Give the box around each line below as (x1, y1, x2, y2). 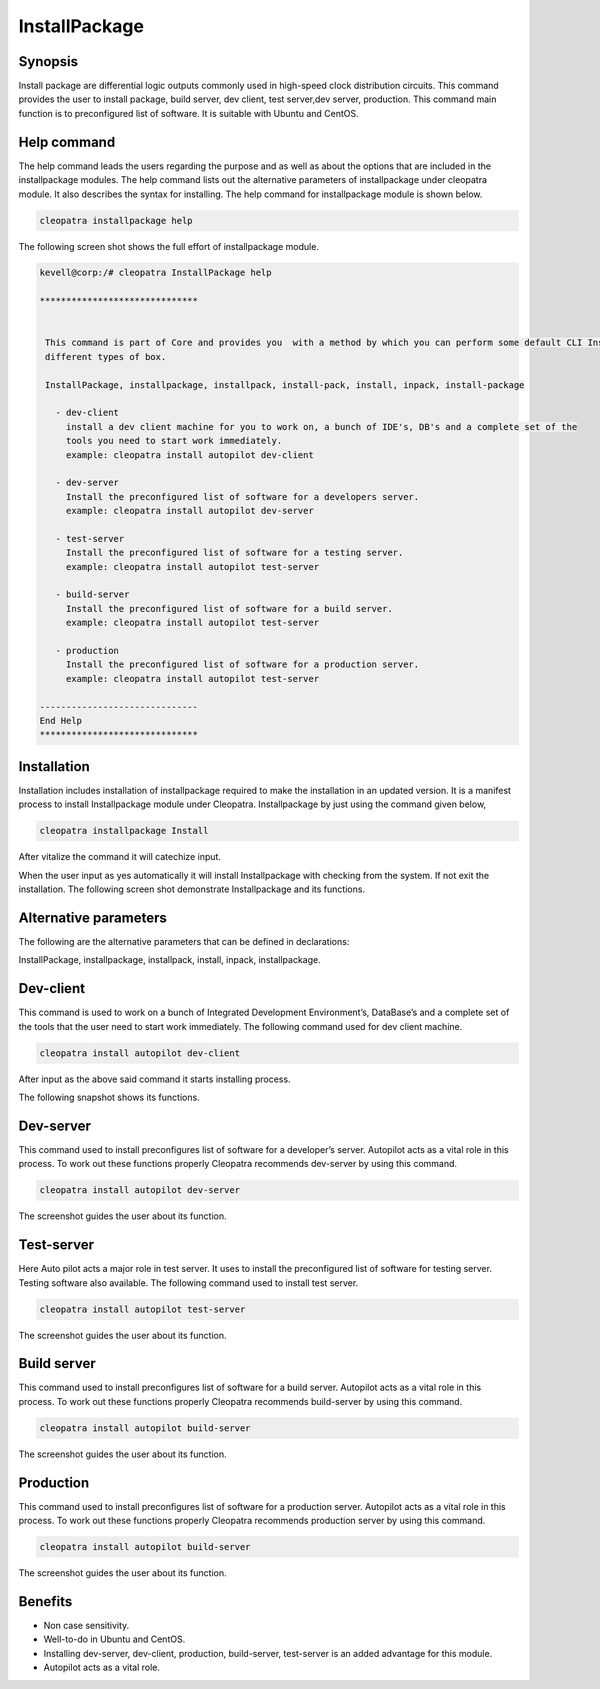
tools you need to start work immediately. (65, 435, 283, 447)
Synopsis (18, 53, 79, 70)
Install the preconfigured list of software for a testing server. (65, 547, 404, 559)
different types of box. (45, 351, 167, 362)
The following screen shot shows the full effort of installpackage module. (18, 240, 320, 252)
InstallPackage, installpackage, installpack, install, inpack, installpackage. (18, 954, 321, 966)
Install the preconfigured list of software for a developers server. (65, 491, 420, 502)
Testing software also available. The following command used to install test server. (18, 1276, 359, 1289)
